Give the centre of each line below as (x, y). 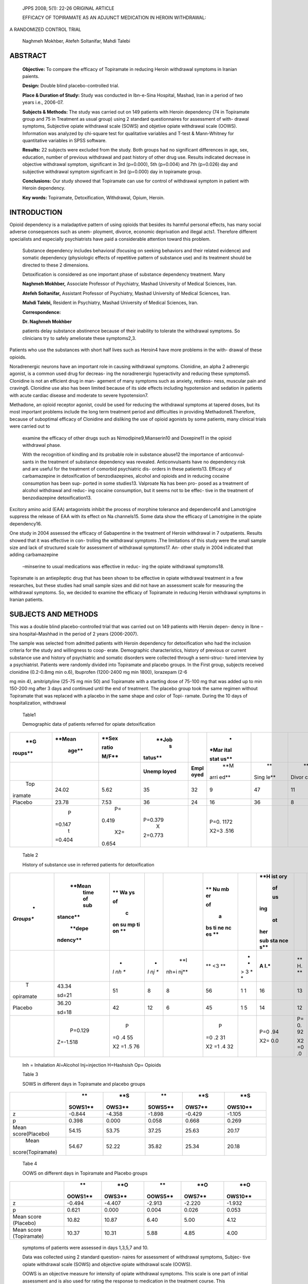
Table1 (29, 714)
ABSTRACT (28, 56)
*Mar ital (221, 750)
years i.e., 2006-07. (43, 102)
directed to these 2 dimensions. (56, 265)
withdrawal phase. (42, 445)
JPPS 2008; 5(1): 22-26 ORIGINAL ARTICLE (68, 8)
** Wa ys (124, 893)
